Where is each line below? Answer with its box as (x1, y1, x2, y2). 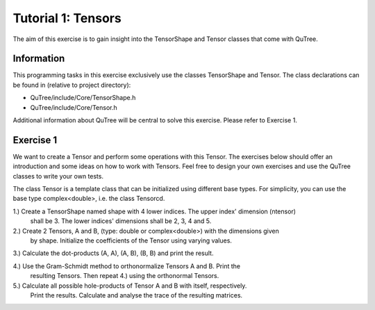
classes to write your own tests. (12, 172, 104, 180)
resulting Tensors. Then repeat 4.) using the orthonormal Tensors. (30, 272, 219, 280)
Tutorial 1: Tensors (12, 10, 122, 26)
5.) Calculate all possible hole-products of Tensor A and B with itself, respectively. (12, 282, 247, 290)
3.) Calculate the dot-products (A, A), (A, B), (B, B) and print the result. (12, 249, 214, 257)
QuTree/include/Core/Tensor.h (30, 103, 117, 111)
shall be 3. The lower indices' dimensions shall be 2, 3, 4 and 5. (30, 217, 212, 225)
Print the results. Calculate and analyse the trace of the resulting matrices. (30, 291, 243, 299)
